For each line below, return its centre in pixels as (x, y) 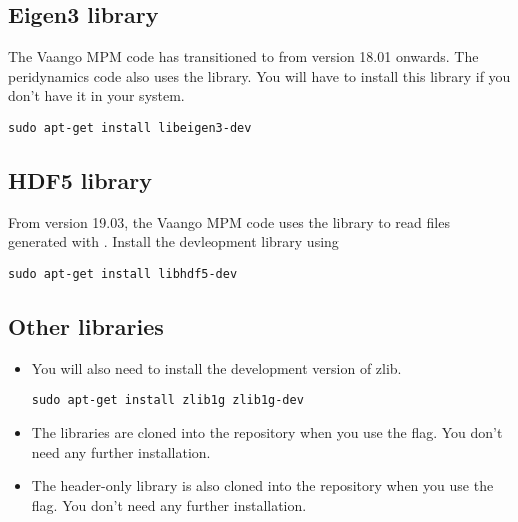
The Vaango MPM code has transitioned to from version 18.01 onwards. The (243, 56)
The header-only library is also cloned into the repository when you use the (262, 485)
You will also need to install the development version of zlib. (216, 367)
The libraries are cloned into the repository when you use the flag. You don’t (267, 432)
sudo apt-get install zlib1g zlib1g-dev (167, 400)
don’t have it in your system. (96, 95)
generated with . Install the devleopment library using (173, 241)
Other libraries (86, 326)
